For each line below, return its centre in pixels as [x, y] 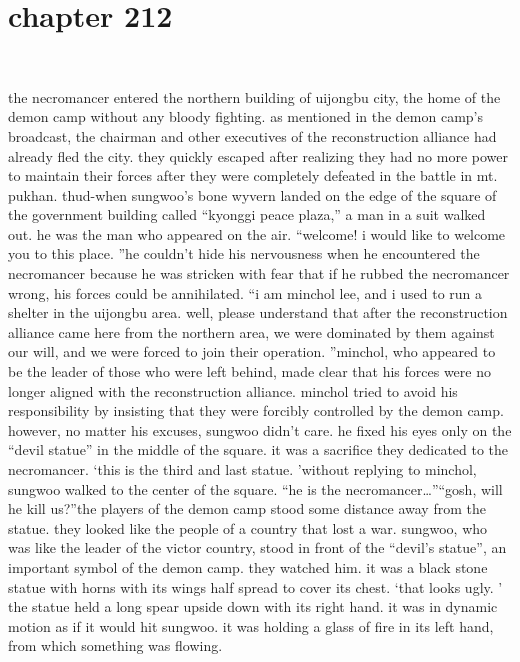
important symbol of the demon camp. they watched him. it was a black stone [248, 566]
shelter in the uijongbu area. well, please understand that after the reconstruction [258, 312]
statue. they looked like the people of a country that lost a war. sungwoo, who [248, 527]
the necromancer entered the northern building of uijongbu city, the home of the [254, 96]
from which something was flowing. [115, 645]
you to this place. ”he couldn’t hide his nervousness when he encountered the [244, 253]
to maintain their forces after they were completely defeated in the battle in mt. [253, 175]
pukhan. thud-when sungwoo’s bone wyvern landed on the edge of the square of [252, 194]
